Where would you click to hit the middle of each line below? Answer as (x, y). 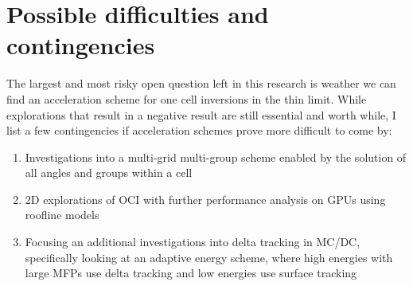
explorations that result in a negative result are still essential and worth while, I (201, 114)
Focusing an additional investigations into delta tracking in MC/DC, (193, 242)
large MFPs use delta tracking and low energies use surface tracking (191, 273)
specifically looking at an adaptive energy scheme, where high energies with (209, 257)
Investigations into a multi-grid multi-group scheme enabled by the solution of (216, 157)
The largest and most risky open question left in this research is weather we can (201, 83)
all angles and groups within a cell (109, 172)
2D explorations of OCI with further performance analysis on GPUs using (205, 199)
